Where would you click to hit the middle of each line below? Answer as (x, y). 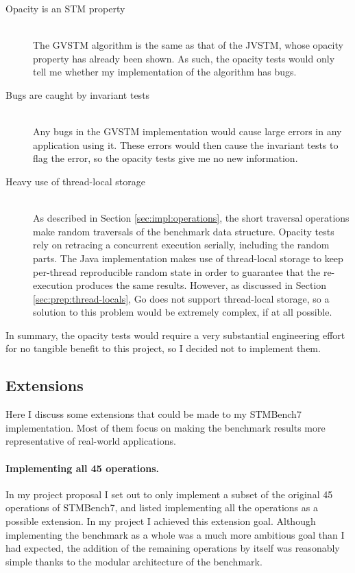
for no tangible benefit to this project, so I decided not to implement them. (163, 348)
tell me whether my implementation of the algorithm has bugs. (165, 72)
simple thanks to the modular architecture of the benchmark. (134, 561)
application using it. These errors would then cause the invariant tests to (186, 144)
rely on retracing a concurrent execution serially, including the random (181, 245)
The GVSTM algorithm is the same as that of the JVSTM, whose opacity (188, 45)
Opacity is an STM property (65, 8)
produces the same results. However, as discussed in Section (201, 285)
